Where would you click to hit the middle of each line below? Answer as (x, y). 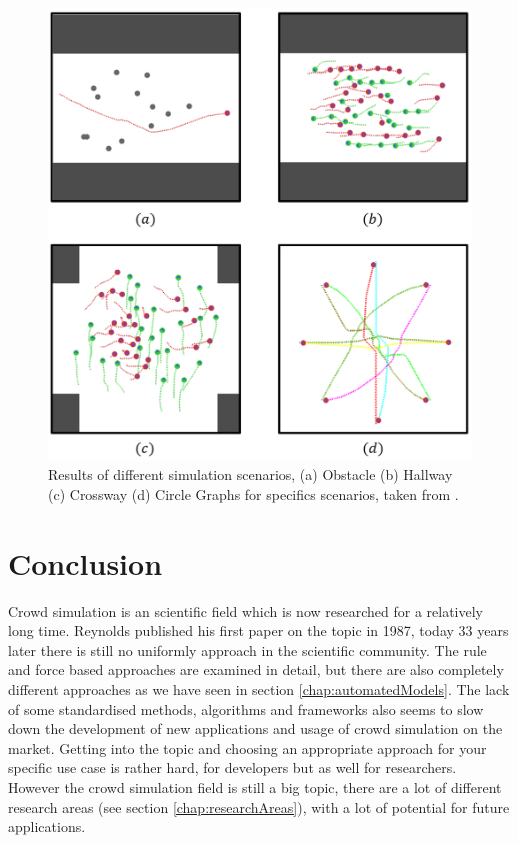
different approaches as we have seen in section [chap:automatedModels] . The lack (259, 689)
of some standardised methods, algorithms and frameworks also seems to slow (246, 708)
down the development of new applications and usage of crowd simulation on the (255, 728)
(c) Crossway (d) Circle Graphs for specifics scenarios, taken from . (253, 493)
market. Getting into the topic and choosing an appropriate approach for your (247, 747)
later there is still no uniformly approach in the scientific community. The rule (247, 649)
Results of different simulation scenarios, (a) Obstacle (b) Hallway (250, 474)
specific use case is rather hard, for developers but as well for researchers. (232, 767)
